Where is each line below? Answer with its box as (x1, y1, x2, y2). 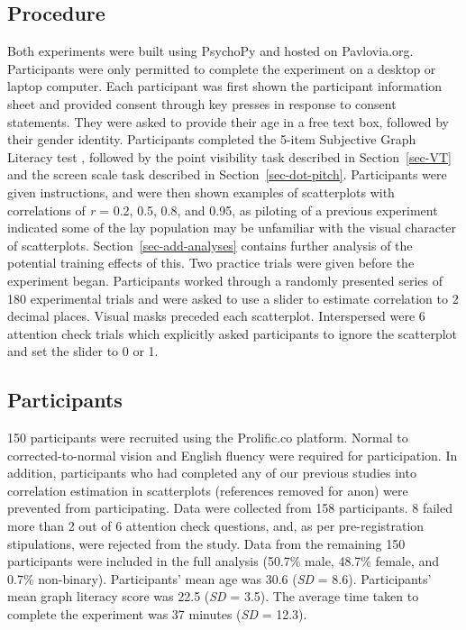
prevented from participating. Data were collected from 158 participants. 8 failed (7, 498, 453, 517)
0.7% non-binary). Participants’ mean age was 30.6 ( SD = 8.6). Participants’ (7, 569, 432, 588)
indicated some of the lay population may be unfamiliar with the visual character (7, 218, 457, 237)
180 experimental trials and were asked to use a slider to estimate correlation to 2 (7, 288, 459, 307)
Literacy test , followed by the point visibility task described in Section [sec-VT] (7, 147, 452, 166)
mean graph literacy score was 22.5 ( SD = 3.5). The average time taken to (7, 587, 419, 606)
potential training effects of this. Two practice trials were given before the (7, 253, 415, 272)
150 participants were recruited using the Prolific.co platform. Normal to (7, 428, 408, 447)
